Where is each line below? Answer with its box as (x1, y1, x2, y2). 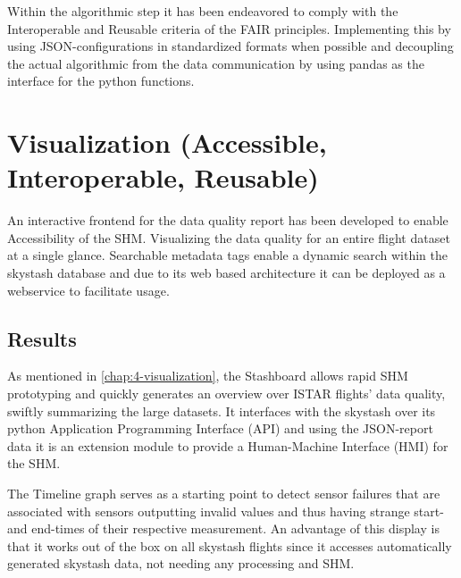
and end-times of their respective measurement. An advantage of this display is (7, 519, 440, 538)
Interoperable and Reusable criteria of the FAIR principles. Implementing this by (7, 19, 451, 38)
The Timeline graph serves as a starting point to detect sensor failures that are (7, 484, 440, 503)
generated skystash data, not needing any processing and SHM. (7, 554, 355, 573)
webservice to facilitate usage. (7, 281, 170, 299)
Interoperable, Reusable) (7, 159, 319, 196)
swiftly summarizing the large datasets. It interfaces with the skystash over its (7, 401, 436, 420)
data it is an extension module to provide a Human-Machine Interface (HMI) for (7, 436, 448, 455)
